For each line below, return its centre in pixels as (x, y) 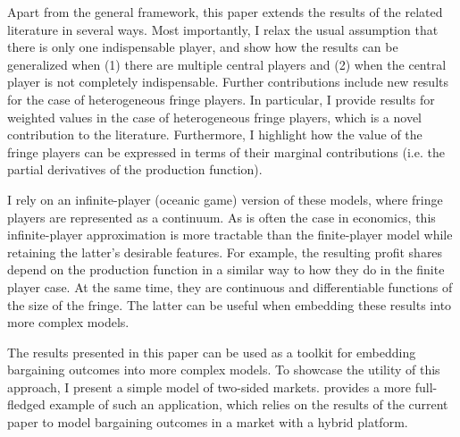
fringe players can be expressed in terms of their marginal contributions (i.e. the (226, 151)
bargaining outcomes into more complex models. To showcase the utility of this (224, 370)
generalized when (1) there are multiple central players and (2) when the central (227, 64)
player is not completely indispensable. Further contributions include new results (228, 82)
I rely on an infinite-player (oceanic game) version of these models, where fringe (225, 199)
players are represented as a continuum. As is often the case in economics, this (222, 217)
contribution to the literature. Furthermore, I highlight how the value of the (215, 134)
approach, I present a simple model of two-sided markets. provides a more (209, 387)
